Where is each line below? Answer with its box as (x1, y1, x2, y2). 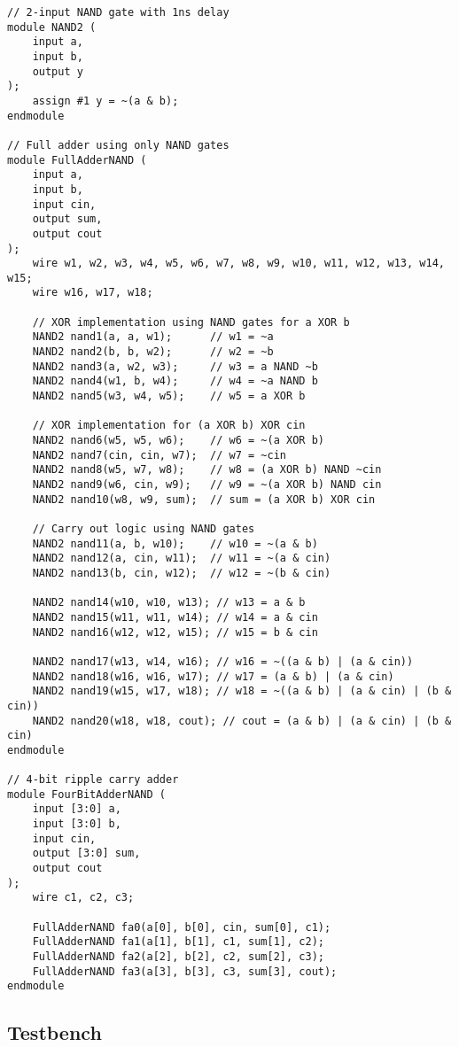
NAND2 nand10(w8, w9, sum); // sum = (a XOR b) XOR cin (32, 492, 376, 506)
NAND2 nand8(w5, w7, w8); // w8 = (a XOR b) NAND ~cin (32, 463, 382, 477)
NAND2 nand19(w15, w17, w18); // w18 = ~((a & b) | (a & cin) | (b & (32, 685, 452, 698)
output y (32, 65, 83, 78)
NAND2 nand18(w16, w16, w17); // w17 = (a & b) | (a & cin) (32, 670, 394, 683)
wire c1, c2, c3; (32, 891, 135, 904)
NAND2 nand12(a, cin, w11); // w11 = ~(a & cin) (32, 552, 331, 565)
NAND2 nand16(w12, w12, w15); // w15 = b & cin (32, 625, 318, 639)
